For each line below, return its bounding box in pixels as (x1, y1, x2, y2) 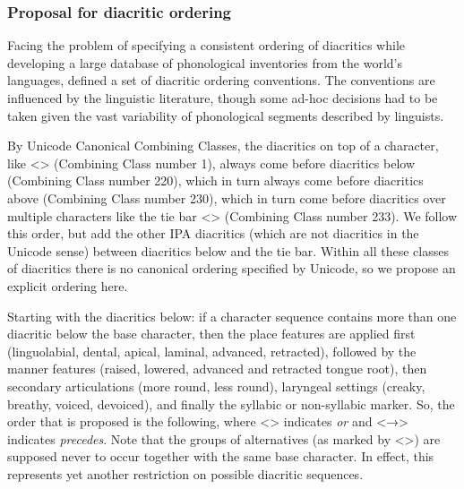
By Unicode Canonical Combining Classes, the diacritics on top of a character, (7, 136, 439, 155)
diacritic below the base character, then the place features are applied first (7, 324, 416, 343)
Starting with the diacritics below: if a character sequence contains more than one (7, 306, 457, 325)
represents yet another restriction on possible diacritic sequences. (7, 464, 364, 483)
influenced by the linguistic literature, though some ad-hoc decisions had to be (7, 89, 438, 107)
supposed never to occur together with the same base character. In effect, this (7, 447, 434, 466)
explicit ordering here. (7, 276, 128, 295)
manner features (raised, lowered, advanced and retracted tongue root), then (7, 359, 427, 378)
